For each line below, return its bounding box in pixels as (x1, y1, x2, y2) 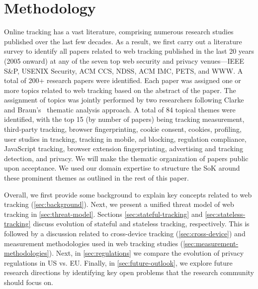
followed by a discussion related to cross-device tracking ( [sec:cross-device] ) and (4, 228, 246, 238)
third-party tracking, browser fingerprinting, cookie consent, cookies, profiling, (4, 124, 242, 134)
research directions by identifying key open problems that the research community (4, 267, 254, 278)
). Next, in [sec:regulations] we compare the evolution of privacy (49, 248, 244, 258)
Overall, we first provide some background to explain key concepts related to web (4, 189, 252, 199)
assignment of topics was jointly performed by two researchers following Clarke (4, 95, 244, 105)
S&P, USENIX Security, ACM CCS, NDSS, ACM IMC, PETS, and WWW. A (4, 65, 243, 76)
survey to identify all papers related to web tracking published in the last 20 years (4, 46, 255, 56)
